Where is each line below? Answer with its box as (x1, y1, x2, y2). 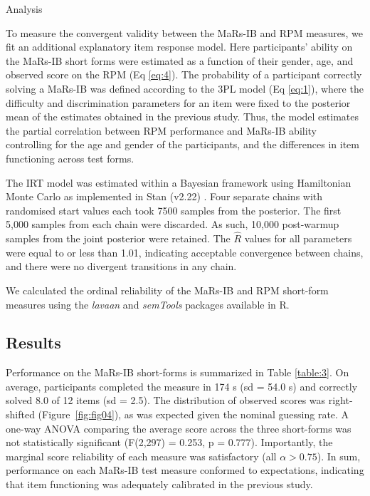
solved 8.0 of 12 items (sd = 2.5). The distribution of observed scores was (6, 393, 326, 408)
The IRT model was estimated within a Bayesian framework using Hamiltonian (6, 175, 351, 190)
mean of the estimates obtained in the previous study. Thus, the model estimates (6, 109, 359, 124)
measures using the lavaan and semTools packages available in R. (6, 296, 290, 311)
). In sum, (317, 448, 361, 463)
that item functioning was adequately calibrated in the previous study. (6, 477, 313, 492)
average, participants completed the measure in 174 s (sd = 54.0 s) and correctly (6, 378, 358, 393)
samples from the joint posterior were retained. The (6, 231, 231, 246)
